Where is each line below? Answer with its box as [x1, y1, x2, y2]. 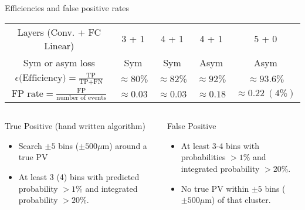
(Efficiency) [18, 73, 66, 83]
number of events [56, 94, 106, 101]
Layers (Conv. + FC [17, 25, 101, 39]
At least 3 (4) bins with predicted [18, 171, 140, 182]
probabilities [181, 151, 226, 163]
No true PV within [181, 182, 249, 194]
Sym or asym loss [23, 55, 95, 69]
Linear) [44, 38, 74, 52]
